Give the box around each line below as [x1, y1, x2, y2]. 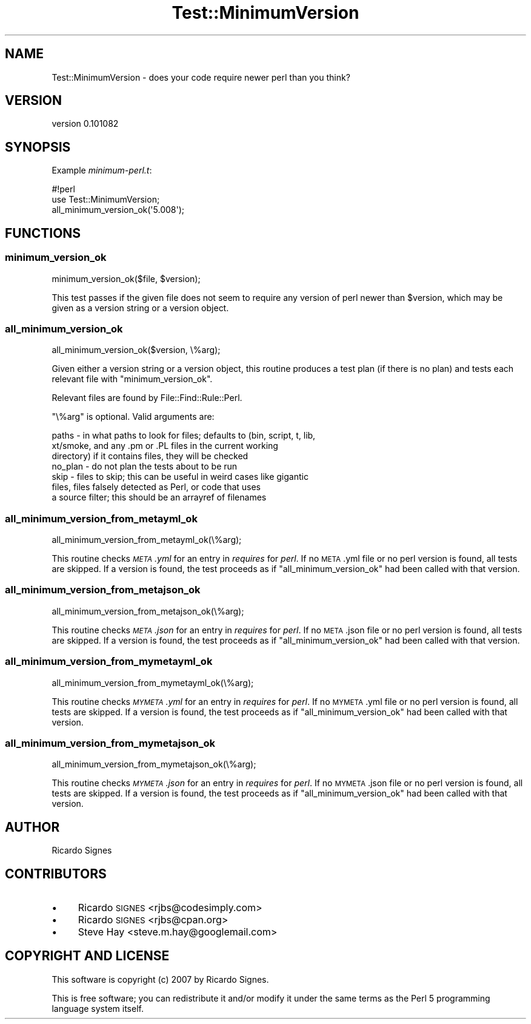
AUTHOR [5, 819, 60, 835]
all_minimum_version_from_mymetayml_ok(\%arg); [52, 677, 254, 688]
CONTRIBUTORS [5, 866, 107, 881]
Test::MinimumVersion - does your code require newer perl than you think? [52, 72, 350, 83]
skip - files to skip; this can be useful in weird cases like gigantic [52, 471, 309, 482]
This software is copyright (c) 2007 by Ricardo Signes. [52, 974, 269, 985]
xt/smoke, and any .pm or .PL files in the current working [52, 440, 278, 451]
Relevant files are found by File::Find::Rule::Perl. [52, 392, 242, 403]
